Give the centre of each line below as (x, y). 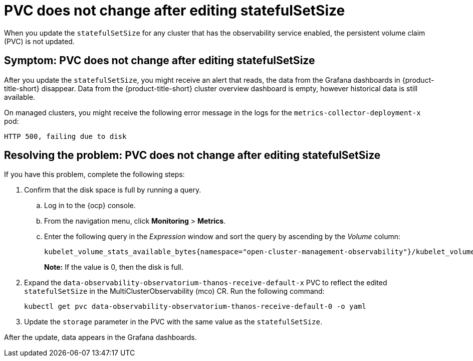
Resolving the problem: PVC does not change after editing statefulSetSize (192, 155)
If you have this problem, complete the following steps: (94, 174)
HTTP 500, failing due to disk (65, 136)
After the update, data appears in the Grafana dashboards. (100, 337)
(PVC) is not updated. (39, 41)
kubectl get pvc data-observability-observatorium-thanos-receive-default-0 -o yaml (195, 307)
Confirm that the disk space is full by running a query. (113, 190)
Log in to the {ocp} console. (90, 206)
